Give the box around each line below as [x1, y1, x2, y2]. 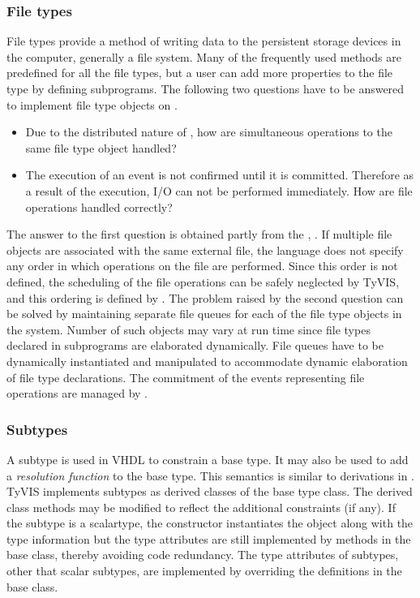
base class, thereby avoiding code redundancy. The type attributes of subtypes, [6, 546, 399, 563]
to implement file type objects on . [6, 96, 178, 113]
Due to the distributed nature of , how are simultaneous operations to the [25, 123, 392, 140]
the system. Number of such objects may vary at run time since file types [6, 321, 371, 338]
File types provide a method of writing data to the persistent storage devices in [6, 32, 401, 49]
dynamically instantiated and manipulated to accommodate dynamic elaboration [6, 352, 408, 369]
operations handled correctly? [25, 198, 173, 215]
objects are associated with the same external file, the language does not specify [6, 241, 404, 258]
